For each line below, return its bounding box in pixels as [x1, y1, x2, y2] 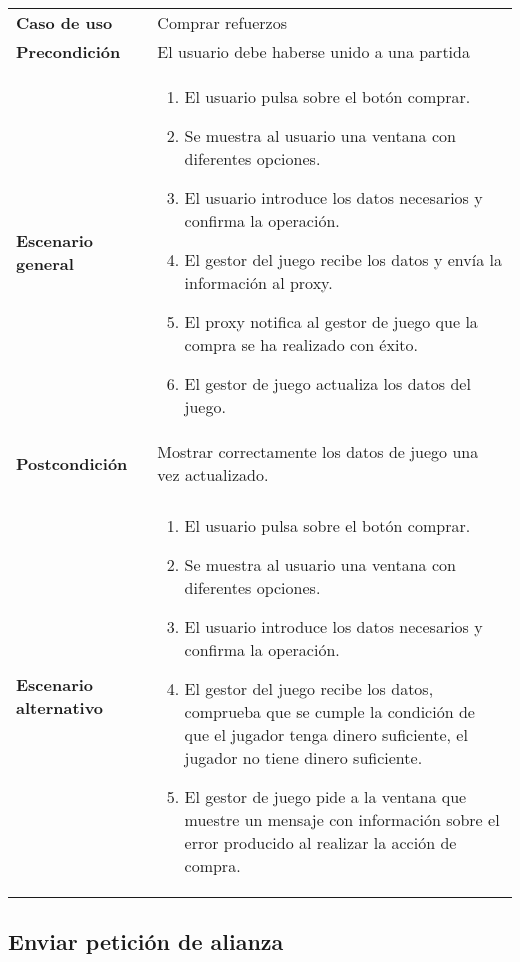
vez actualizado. [157, 463, 269, 486]
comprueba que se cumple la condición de [184, 700, 475, 723]
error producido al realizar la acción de [184, 831, 457, 854]
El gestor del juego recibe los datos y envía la [184, 248, 502, 271]
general [16, 251, 74, 275]
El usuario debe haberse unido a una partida [157, 40, 470, 63]
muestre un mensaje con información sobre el [184, 808, 500, 831]
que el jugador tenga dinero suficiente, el [184, 723, 468, 746]
